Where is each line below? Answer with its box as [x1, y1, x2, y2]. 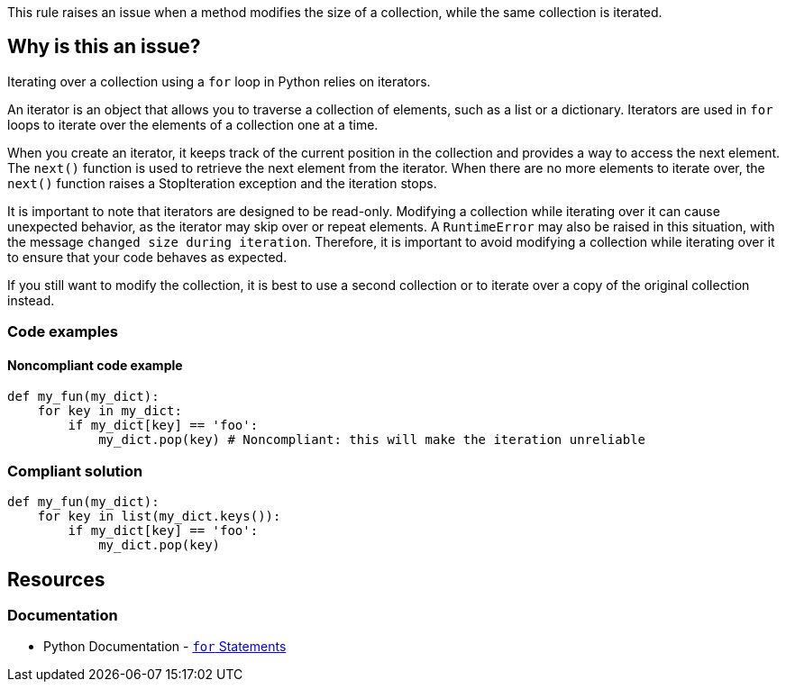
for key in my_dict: [37, 403, 182, 419]
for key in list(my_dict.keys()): [37, 509, 281, 524]
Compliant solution [7, 461, 143, 480]
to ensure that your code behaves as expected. [7, 249, 288, 265]
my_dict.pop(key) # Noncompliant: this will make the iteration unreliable [98, 432, 646, 448]
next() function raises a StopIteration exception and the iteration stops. [7, 175, 437, 191]
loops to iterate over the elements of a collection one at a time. [7, 116, 379, 132]
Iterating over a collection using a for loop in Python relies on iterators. [7, 73, 431, 89]
